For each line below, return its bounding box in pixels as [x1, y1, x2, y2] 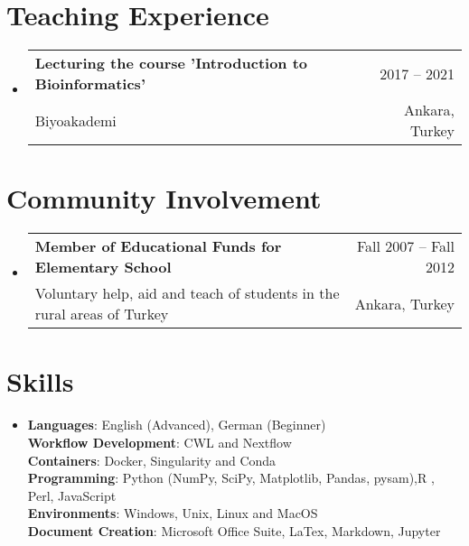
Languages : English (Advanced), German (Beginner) [27, 415, 326, 434]
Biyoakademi [34, 109, 117, 131]
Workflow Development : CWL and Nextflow [27, 432, 292, 451]
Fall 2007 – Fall [356, 236, 455, 257]
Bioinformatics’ [34, 73, 145, 95]
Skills [6, 363, 74, 400]
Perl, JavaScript [27, 486, 117, 504]
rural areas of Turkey [34, 303, 169, 325]
